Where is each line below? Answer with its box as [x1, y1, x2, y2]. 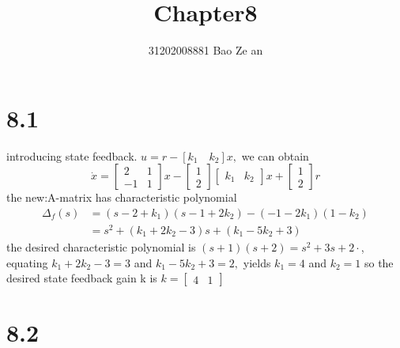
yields [243, 254, 271, 270]
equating [6, 254, 48, 270]
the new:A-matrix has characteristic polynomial [6, 189, 237, 206]
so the [364, 254, 394, 270]
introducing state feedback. [6, 147, 138, 164]
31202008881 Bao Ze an [148, 42, 263, 59]
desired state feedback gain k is [6, 270, 157, 286]
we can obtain [241, 147, 309, 164]
